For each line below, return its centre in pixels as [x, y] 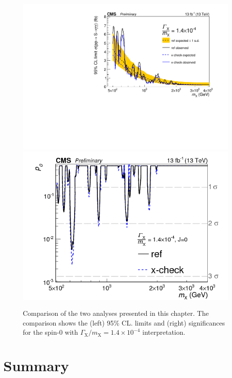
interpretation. [164, 332]
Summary [36, 366]
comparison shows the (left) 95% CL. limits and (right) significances [124, 322]
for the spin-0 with [51, 332]
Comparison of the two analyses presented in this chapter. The [116, 313]
